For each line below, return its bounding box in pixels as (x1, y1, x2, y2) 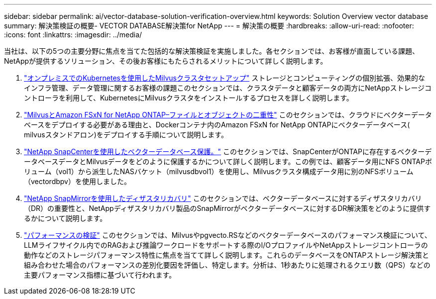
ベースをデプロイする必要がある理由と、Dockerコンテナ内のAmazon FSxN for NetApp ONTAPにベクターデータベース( (24, 120, 410, 129)
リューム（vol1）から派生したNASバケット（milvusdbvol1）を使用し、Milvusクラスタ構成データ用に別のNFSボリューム (24, 167, 414, 176)
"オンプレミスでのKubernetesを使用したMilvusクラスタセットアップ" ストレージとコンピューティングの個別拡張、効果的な (24, 74, 426, 82)
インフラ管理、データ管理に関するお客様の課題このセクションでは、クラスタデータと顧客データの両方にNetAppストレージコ (24, 84, 432, 92)
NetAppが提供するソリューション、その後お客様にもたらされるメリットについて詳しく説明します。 (4, 57, 327, 65)
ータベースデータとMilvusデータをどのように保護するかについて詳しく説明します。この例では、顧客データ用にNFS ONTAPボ (24, 157, 432, 166)
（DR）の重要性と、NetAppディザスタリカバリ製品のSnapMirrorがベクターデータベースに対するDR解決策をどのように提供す (24, 204, 431, 212)
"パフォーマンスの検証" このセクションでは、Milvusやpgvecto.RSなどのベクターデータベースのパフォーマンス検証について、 (24, 231, 432, 239)
